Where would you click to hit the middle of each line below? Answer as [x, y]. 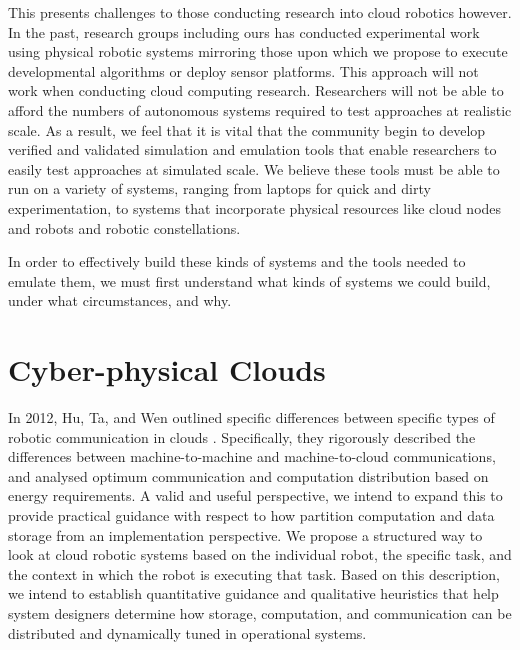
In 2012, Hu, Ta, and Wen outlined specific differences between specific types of [251, 417]
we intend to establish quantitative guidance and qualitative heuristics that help [253, 593]
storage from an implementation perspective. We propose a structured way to [245, 534]
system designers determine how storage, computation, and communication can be [260, 612]
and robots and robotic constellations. [124, 227]
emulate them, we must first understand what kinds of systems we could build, [249, 280]
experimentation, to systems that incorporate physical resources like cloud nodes [255, 207]
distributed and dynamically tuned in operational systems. [187, 632]
